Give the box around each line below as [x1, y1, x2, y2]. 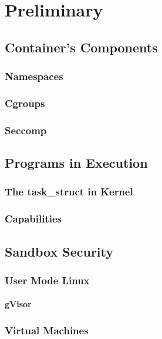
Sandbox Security [5, 242, 114, 260]
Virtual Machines [5, 323, 89, 337]
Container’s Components [5, 38, 158, 56]
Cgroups [5, 95, 45, 110]
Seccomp [5, 122, 47, 137]
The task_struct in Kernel [5, 184, 133, 199]
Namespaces [5, 69, 63, 84]
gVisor [5, 298, 32, 310]
